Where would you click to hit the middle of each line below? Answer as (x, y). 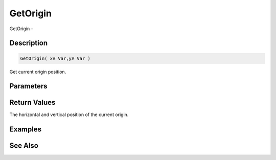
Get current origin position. (38, 72)
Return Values (32, 102)
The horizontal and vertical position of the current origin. (69, 115)
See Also (24, 146)
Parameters (28, 86)
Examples (26, 130)
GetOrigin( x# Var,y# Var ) (55, 58)
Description (29, 43)
